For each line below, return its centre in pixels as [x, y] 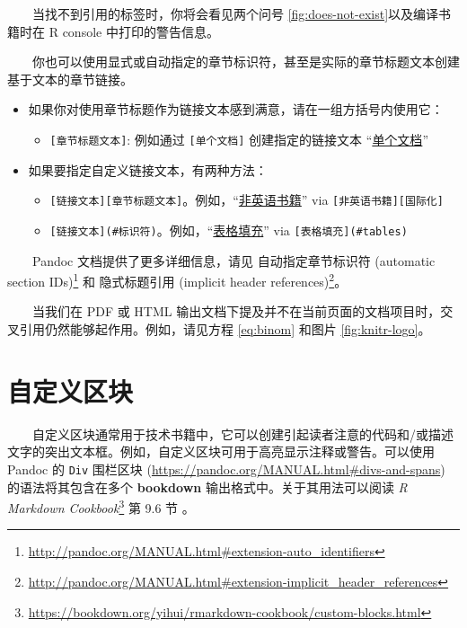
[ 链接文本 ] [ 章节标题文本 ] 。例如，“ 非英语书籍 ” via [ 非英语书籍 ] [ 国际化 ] [247, 200]
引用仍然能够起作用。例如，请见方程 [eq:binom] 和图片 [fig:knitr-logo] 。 [225, 328]
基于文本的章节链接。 [70, 79]
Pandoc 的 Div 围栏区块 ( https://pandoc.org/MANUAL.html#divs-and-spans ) [226, 469]
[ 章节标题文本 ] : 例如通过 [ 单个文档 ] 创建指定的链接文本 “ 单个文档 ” [239, 139]
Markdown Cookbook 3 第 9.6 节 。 [101, 506]
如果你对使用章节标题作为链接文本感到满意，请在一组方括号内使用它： [236, 109]
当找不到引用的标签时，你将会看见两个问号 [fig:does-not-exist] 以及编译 [236, 13]
